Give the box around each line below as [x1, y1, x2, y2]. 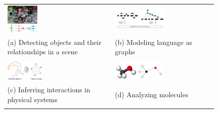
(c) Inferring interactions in [7, 84, 91, 95]
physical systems [7, 94, 58, 105]
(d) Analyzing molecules [115, 89, 188, 100]
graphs [115, 46, 135, 57]
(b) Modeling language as [115, 37, 192, 47]
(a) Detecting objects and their [7, 37, 102, 47]
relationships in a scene [7, 46, 78, 57]
